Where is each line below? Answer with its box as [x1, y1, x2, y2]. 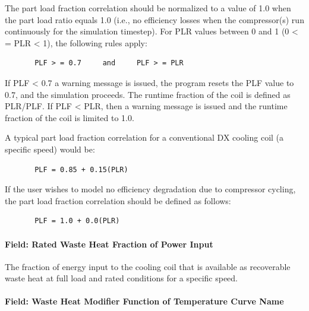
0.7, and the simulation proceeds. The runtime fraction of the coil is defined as [5, 88, 291, 100]
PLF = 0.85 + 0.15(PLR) [34, 165, 128, 174]
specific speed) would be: [5, 142, 95, 155]
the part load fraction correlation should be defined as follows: [5, 194, 231, 207]
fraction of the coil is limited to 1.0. [5, 111, 134, 123]
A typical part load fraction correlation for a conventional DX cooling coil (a [5, 131, 284, 144]
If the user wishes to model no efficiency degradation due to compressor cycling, [5, 183, 296, 195]
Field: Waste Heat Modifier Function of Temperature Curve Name [5, 295, 284, 307]
